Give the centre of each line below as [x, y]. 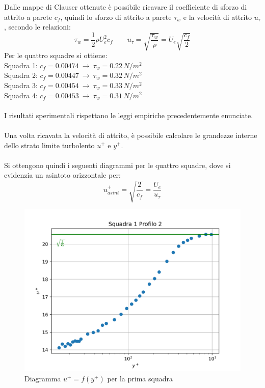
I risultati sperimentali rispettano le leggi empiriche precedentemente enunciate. [129, 115]
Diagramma [43, 379]
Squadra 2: [21, 75]
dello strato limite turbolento [49, 145]
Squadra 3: [21, 85]
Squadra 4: [21, 95]
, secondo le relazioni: [37, 27]
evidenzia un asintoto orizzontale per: [62, 175]
